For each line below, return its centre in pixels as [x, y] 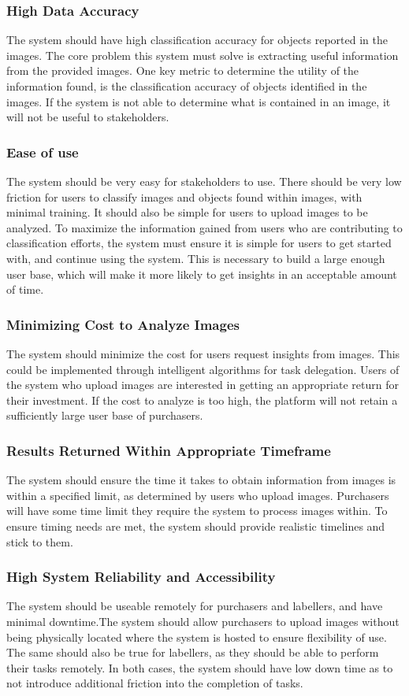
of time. [25, 289]
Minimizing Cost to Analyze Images [123, 324]
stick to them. [40, 541]
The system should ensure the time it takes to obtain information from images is [201, 480]
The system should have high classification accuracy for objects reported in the [197, 40]
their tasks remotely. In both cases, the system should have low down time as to [200, 667]
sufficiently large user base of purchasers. [105, 415]
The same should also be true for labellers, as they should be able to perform [193, 652]
